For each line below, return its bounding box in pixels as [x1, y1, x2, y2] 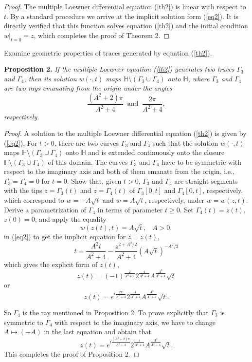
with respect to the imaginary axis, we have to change [54, 317, 216, 327]
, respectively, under [144, 195, 205, 205]
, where [188, 73, 210, 83]
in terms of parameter [97, 204, 163, 214]
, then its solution [24, 73, 77, 83]
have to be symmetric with [162, 156, 242, 167]
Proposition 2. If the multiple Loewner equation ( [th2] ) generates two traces [4, 64, 234, 74]
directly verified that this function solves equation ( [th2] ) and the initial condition [4, 20, 248, 31]
